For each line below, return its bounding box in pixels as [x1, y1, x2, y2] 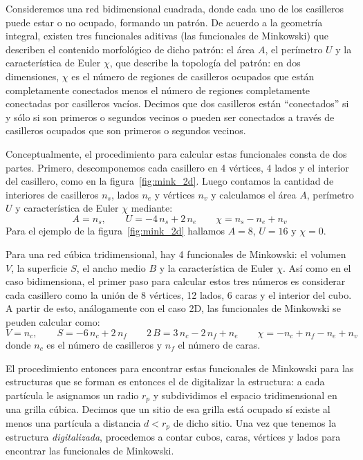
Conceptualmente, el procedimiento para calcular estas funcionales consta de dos [6, 146, 347, 160]
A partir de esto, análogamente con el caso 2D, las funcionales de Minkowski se [6, 301, 341, 315]
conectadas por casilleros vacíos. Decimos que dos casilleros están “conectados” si [6, 96, 349, 111]
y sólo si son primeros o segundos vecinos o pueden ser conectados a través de [6, 109, 335, 124]
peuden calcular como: [6, 314, 100, 329]
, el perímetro [265, 42, 323, 56]
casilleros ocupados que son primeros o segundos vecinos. [6, 123, 246, 138]
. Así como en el [283, 260, 351, 275]
